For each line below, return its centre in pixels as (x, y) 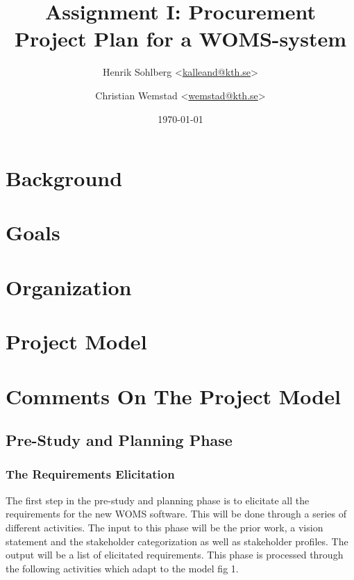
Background (64, 178)
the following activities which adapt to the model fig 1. (122, 568)
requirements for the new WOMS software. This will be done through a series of (176, 514)
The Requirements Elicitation (90, 474)
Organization (69, 287)
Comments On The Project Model (173, 396)
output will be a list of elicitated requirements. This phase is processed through (175, 555)
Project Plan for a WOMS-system (180, 39)
